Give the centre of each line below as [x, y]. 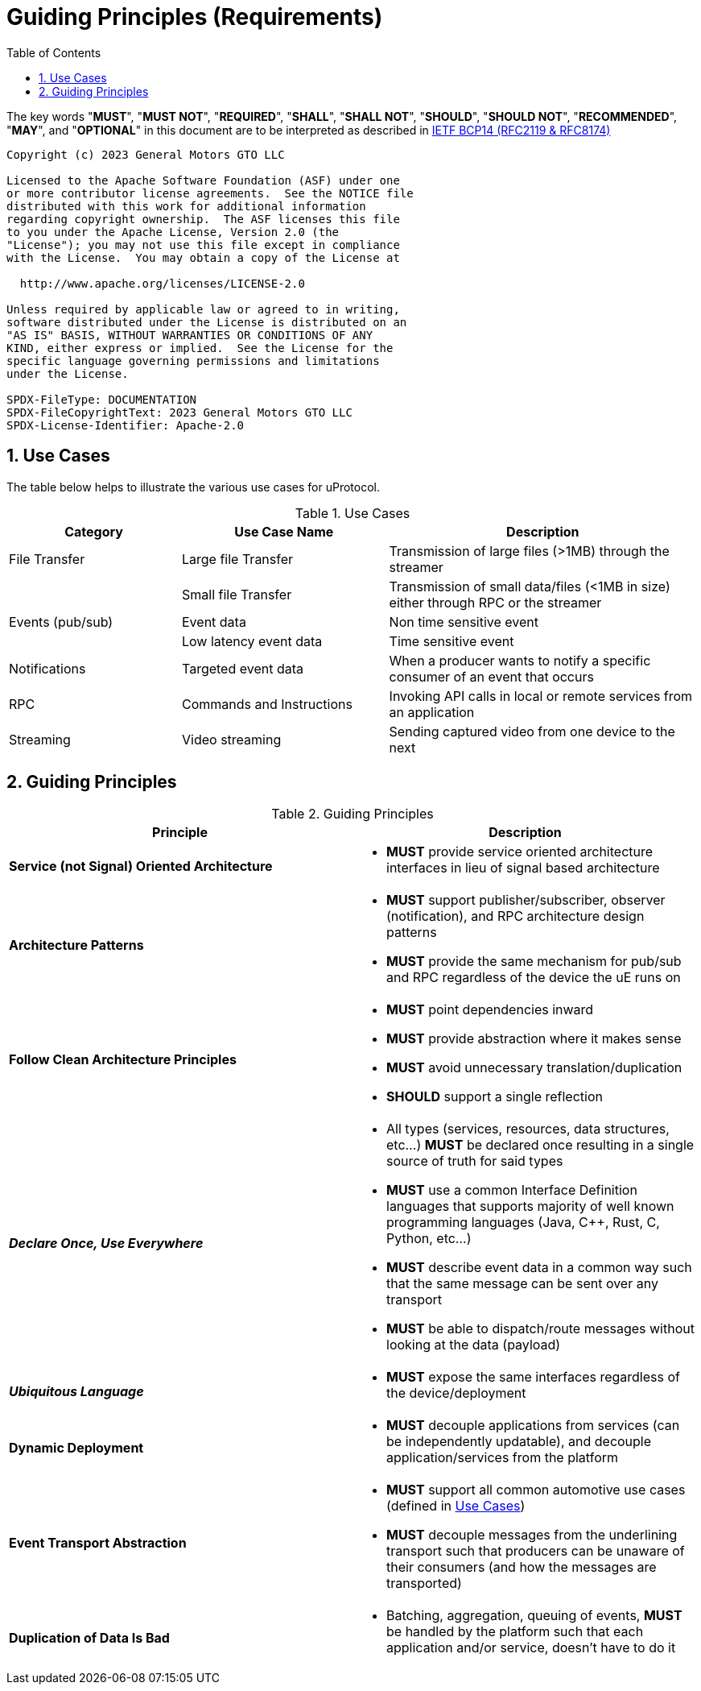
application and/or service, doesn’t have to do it [531, 1648]
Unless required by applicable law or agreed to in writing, [203, 309]
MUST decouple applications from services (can [533, 1426]
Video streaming [232, 739]
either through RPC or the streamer [495, 602]
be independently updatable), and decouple [519, 1442]
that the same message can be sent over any [522, 1284]
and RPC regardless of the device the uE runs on [534, 978]
